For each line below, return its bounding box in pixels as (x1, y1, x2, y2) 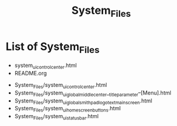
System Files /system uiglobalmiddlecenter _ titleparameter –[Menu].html (14, 89, 172, 98)
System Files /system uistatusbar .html (14, 113, 99, 121)
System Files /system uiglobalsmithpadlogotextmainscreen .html (14, 97, 153, 106)
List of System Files (5, 40, 100, 55)
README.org (14, 69, 47, 77)
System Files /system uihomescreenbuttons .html (14, 105, 121, 113)
